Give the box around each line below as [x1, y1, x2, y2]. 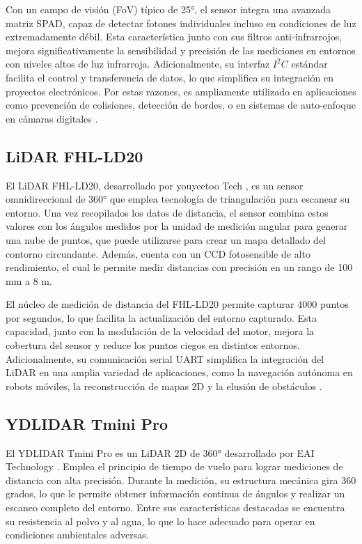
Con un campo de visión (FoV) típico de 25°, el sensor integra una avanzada [6, 2, 331, 16]
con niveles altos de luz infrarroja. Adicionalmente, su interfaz [6, 56, 270, 71]
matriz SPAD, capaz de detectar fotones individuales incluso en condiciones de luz [6, 15, 356, 30]
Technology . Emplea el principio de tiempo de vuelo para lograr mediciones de [6, 459, 343, 474]
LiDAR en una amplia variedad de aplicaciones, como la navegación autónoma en [6, 365, 353, 380]
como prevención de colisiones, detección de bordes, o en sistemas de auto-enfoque [6, 98, 356, 112]
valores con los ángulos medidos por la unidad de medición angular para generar [6, 219, 348, 233]
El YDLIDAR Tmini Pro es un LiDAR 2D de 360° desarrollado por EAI [6, 445, 315, 460]
